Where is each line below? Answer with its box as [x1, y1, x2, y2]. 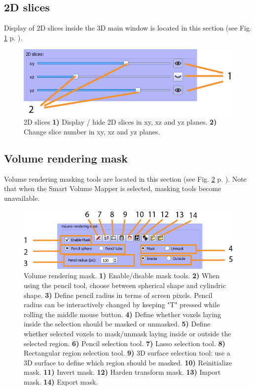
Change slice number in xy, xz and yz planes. [24, 126, 160, 136]
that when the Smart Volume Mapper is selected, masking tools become [4, 183, 221, 194]
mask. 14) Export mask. [24, 376, 98, 387]
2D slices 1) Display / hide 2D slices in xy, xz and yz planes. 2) [24, 117, 217, 127]
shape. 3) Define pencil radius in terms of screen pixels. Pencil [24, 290, 213, 300]
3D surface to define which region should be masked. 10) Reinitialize [24, 357, 232, 367]
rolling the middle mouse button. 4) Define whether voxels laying [24, 309, 221, 319]
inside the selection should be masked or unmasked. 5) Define [24, 319, 211, 329]
